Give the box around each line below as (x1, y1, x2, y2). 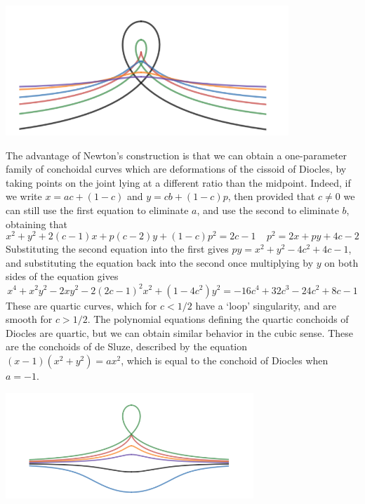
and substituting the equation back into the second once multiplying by (6, 255, 314, 270)
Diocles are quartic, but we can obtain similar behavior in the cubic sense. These (6, 325, 353, 340)
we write (6, 189, 42, 204)
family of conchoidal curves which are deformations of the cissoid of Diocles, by (6, 161, 347, 176)
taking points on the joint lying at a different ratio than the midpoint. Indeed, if (6, 175, 351, 190)
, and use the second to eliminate (197, 203, 339, 217)
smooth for (6, 312, 53, 326)
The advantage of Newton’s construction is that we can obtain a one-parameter (6, 147, 347, 162)
